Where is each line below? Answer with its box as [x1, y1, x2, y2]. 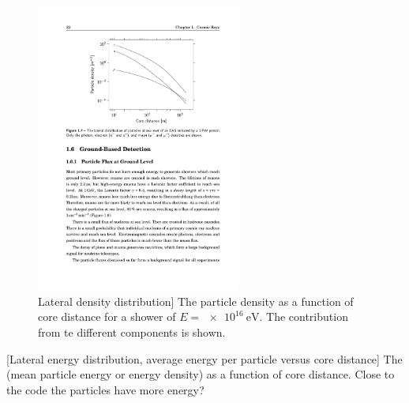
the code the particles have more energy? [6, 381, 204, 397]
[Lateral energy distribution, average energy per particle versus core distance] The [6, 350, 403, 367]
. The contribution [259, 308, 348, 325]
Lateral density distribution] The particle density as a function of [38, 292, 354, 309]
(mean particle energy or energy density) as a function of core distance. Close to [6, 366, 395, 382]
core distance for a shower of [38, 308, 176, 325]
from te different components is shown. [38, 324, 226, 341]
